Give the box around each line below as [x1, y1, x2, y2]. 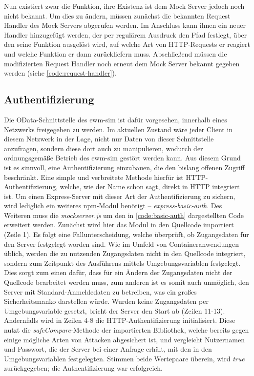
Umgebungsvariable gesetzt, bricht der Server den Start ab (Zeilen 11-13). [4, 305, 225, 316]
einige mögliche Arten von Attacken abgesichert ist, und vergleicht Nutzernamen [4, 334, 245, 344]
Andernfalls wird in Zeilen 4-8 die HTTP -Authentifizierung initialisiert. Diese [4, 315, 235, 325]
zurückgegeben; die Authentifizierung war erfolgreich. [4, 363, 163, 373]
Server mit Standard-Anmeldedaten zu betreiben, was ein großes [4, 286, 197, 297]
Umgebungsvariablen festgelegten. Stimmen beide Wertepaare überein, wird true [4, 353, 245, 363]
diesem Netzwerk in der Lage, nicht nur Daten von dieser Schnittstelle [4, 134, 214, 144]
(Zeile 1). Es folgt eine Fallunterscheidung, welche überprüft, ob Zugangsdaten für [4, 229, 249, 239]
